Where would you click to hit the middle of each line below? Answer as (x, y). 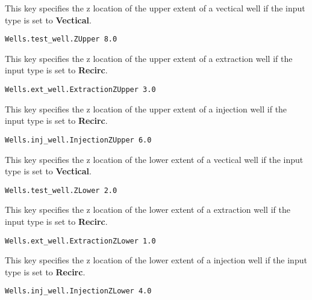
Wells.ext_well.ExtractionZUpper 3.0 (80, 90)
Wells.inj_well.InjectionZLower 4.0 (78, 291)
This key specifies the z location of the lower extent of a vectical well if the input (154, 159)
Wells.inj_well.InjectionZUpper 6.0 (78, 140)
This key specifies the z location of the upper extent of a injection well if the (146, 109)
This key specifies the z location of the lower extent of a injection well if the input (156, 260)
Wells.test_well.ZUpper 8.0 (61, 39)
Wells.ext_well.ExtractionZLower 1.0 (80, 241)
